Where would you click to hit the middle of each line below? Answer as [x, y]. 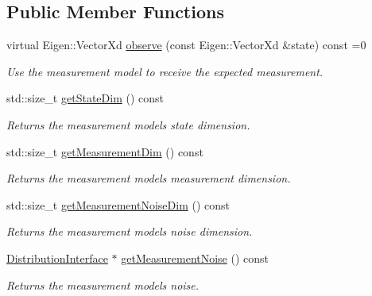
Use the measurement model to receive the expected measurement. [165, 71]
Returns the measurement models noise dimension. [130, 231]
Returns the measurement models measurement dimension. [149, 178]
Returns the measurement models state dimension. [128, 124]
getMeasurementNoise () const [195, 258]
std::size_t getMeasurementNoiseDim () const [118, 204]
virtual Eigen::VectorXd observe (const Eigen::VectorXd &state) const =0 [186, 45]
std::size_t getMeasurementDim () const [105, 151]
